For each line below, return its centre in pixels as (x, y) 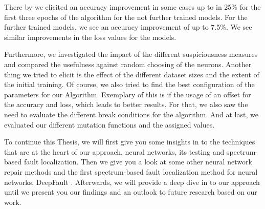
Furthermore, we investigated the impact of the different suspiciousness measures (131, 54)
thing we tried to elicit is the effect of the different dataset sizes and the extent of (132, 74)
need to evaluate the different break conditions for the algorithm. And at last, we (131, 114)
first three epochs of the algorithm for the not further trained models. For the (126, 17)
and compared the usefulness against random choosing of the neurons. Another (128, 64)
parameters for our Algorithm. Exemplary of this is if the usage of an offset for (128, 94)
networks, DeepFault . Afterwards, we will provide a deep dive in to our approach (132, 182)
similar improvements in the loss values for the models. (90, 37)
